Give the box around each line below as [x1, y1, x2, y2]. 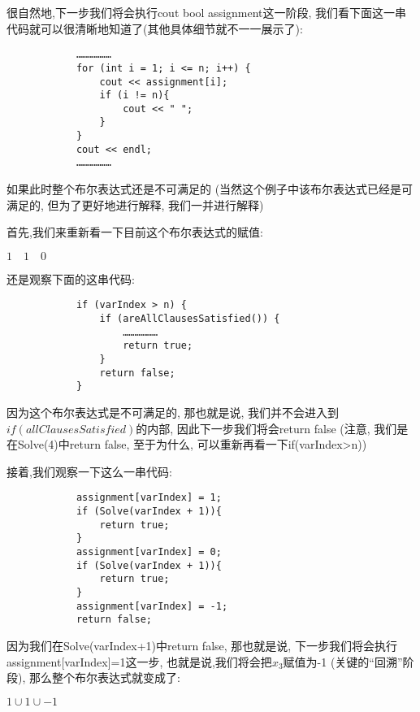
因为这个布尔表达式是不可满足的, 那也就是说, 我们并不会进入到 [6, 404, 340, 421]
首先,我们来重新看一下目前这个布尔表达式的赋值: [6, 224, 263, 241]
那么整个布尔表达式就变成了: [28, 669, 180, 686]
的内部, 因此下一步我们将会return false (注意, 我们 [136, 419, 397, 436]
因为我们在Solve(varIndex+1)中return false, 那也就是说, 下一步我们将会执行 [6, 637, 397, 653]
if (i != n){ [99, 89, 170, 102]
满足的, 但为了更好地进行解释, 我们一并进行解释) [6, 196, 264, 213]
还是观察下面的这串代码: [6, 270, 135, 287]
